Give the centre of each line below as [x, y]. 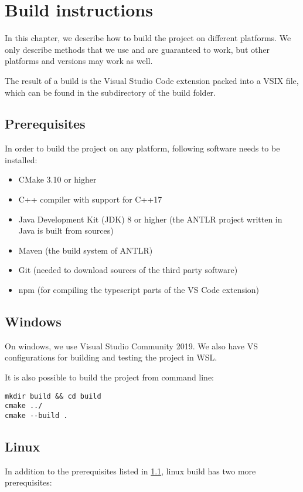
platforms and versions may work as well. [79, 61]
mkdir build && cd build [53, 396]
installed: [21, 159]
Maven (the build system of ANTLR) [86, 250]
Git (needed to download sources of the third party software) [128, 270]
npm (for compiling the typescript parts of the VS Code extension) [139, 290]
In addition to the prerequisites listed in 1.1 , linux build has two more [130, 471]
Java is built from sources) [66, 230]
